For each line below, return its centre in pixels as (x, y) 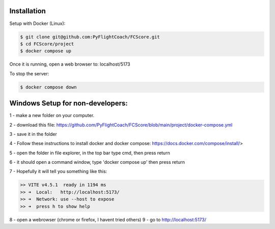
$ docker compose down (48, 87)
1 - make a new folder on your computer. (52, 116)
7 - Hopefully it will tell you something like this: (58, 171)
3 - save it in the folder (33, 134)
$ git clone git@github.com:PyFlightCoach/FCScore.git (90, 37)
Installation (28, 11)
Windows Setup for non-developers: (69, 104)
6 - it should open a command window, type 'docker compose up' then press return (97, 162)
